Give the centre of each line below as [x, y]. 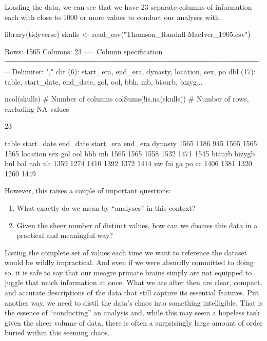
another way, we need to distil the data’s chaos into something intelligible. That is [134, 302]
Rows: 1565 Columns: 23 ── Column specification [84, 51]
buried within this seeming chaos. [57, 333]
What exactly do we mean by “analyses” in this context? [106, 207]
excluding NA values [37, 108]
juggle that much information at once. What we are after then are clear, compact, [133, 282]
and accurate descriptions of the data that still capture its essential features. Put [132, 293]
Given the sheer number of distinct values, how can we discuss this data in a [137, 225]
